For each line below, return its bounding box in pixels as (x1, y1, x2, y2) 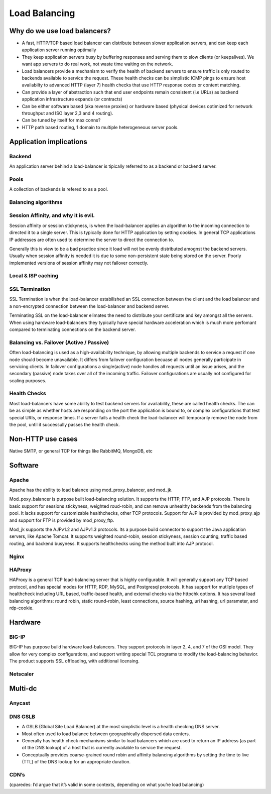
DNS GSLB (9, 713, 35, 720)
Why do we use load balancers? (9, 27, 111, 35)
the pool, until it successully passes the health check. (9, 421, 120, 427)
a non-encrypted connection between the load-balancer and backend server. (9, 303, 170, 309)
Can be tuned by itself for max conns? (22, 117, 101, 123)
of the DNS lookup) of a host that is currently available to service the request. (22, 745, 182, 751)
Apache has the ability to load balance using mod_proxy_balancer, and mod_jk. (9, 487, 173, 493)
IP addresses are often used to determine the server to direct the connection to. (9, 237, 174, 243)
